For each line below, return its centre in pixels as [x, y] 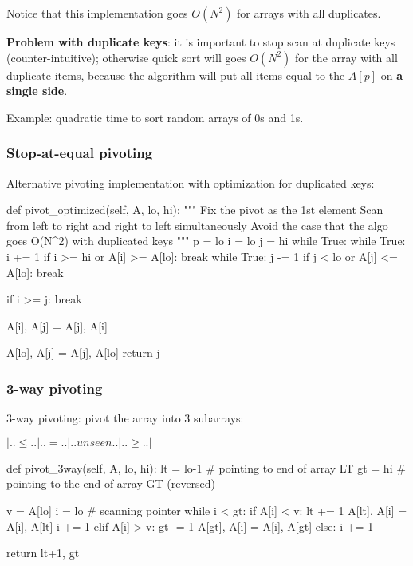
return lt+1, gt [43, 553]
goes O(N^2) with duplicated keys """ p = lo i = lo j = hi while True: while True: [206, 241]
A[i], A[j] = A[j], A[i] [57, 325]
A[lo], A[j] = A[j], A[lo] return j [83, 352]
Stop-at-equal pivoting [80, 153]
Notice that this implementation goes [97, 13]
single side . [37, 91]
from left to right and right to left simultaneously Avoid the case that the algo [197, 225]
